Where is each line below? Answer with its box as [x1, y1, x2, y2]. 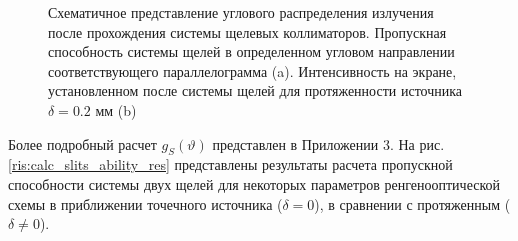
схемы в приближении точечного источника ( [8, 193, 283, 214]
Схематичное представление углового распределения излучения [48, 2, 434, 22]
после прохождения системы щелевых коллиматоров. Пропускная [48, 21, 447, 42]
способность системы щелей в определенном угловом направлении [48, 41, 455, 62]
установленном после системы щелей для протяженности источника [48, 80, 463, 101]
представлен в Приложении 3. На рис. [212, 133, 445, 154]
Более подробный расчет [8, 133, 157, 154]
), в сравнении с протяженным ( [314, 193, 511, 214]
